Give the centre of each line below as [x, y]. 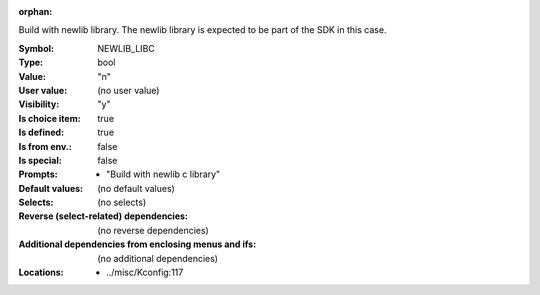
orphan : [35, 11]
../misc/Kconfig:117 [145, 272]
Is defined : [41, 132]
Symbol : [36, 48]
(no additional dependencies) [158, 258]
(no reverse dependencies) [153, 230]
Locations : [41, 272]
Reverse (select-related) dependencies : [103, 216]
